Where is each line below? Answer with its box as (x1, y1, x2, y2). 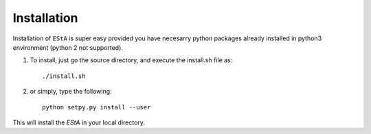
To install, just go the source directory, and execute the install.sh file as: (30, 56, 233, 64)
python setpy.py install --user (42, 103, 151, 111)
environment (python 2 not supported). (12, 43, 124, 51)
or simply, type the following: (30, 88, 113, 96)
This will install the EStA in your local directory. (12, 118, 146, 126)
